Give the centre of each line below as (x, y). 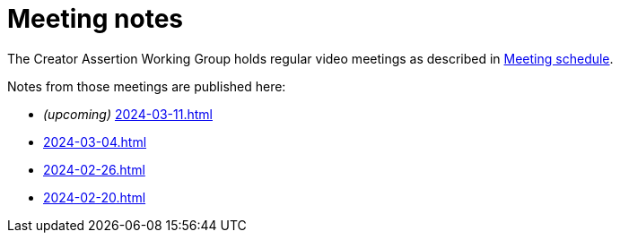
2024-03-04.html (95, 141)
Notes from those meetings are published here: (147, 86)
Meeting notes (95, 19)
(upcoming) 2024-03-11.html (128, 114)
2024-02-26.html (94, 169)
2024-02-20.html (95, 197)
